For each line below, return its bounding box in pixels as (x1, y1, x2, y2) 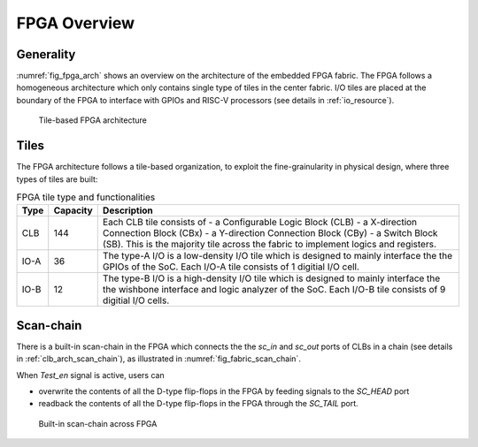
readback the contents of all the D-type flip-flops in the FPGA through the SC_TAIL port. (38, 398, 358, 409)
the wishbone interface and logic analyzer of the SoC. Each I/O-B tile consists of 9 (102, 284, 446, 296)
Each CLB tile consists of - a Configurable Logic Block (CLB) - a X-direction (102, 216, 418, 229)
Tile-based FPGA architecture (38, 115, 148, 125)
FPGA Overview (16, 13, 135, 33)
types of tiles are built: (16, 173, 98, 185)
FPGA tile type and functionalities (16, 191, 156, 203)
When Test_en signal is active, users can (16, 369, 165, 380)
